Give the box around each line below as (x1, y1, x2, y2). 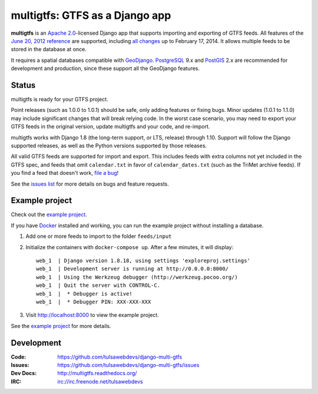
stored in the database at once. (11, 46, 87, 53)
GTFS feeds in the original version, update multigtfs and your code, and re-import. (11, 123, 210, 130)
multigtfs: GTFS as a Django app (11, 9, 171, 22)
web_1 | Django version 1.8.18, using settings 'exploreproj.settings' (36, 257, 250, 264)
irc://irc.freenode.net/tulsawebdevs (57, 378, 144, 385)
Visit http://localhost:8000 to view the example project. (25, 312, 159, 319)
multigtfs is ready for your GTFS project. (11, 96, 108, 103)
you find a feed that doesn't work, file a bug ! (11, 170, 119, 177)
